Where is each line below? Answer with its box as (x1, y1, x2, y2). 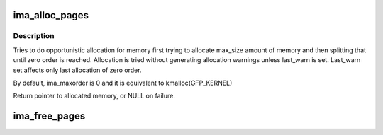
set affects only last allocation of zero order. (13, 66, 142, 74)
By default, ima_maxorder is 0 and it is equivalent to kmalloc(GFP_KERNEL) (13, 78, 233, 87)
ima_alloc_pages (13, 9, 89, 21)
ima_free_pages (13, 110, 86, 122)
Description (13, 31, 55, 41)
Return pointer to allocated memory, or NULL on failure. (13, 92, 175, 100)
